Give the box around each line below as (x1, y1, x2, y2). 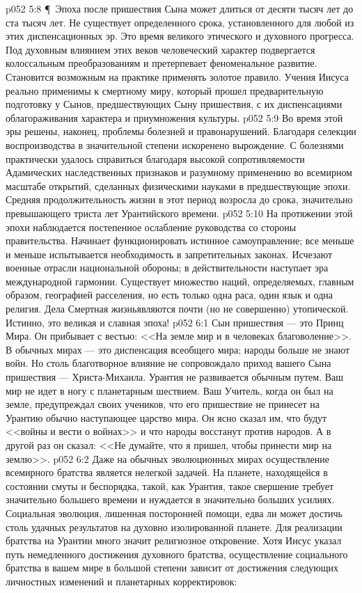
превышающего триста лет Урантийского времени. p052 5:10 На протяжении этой (6, 205, 353, 220)
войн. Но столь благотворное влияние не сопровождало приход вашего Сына (6, 356, 331, 370)
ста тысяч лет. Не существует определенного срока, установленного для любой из (6, 15, 354, 29)
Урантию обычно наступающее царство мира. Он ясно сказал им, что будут (6, 410, 327, 425)
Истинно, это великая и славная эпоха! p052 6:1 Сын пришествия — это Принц (6, 315, 344, 329)
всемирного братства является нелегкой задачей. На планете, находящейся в (6, 465, 328, 480)
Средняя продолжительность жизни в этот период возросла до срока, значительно (6, 192, 353, 207)
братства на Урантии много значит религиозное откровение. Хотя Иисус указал (6, 533, 342, 548)
